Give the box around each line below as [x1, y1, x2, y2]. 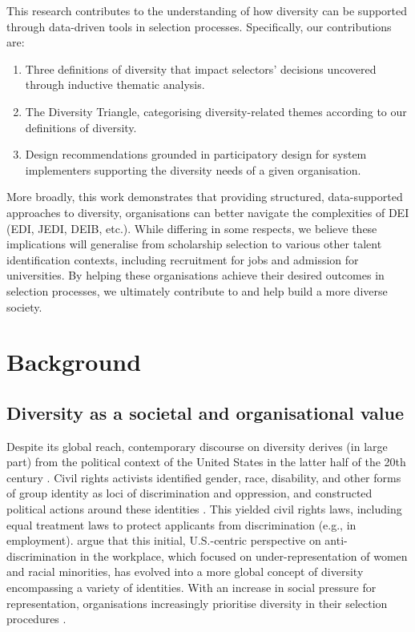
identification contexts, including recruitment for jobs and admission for [6, 251, 359, 268]
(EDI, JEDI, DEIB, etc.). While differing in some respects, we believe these [6, 219, 377, 236]
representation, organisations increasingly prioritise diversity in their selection [6, 594, 388, 611]
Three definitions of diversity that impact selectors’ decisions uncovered [25, 60, 377, 77]
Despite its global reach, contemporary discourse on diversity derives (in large [6, 437, 388, 454]
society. [6, 298, 42, 315]
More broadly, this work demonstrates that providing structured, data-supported [6, 188, 403, 205]
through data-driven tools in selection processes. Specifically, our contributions [6, 18, 392, 34]
